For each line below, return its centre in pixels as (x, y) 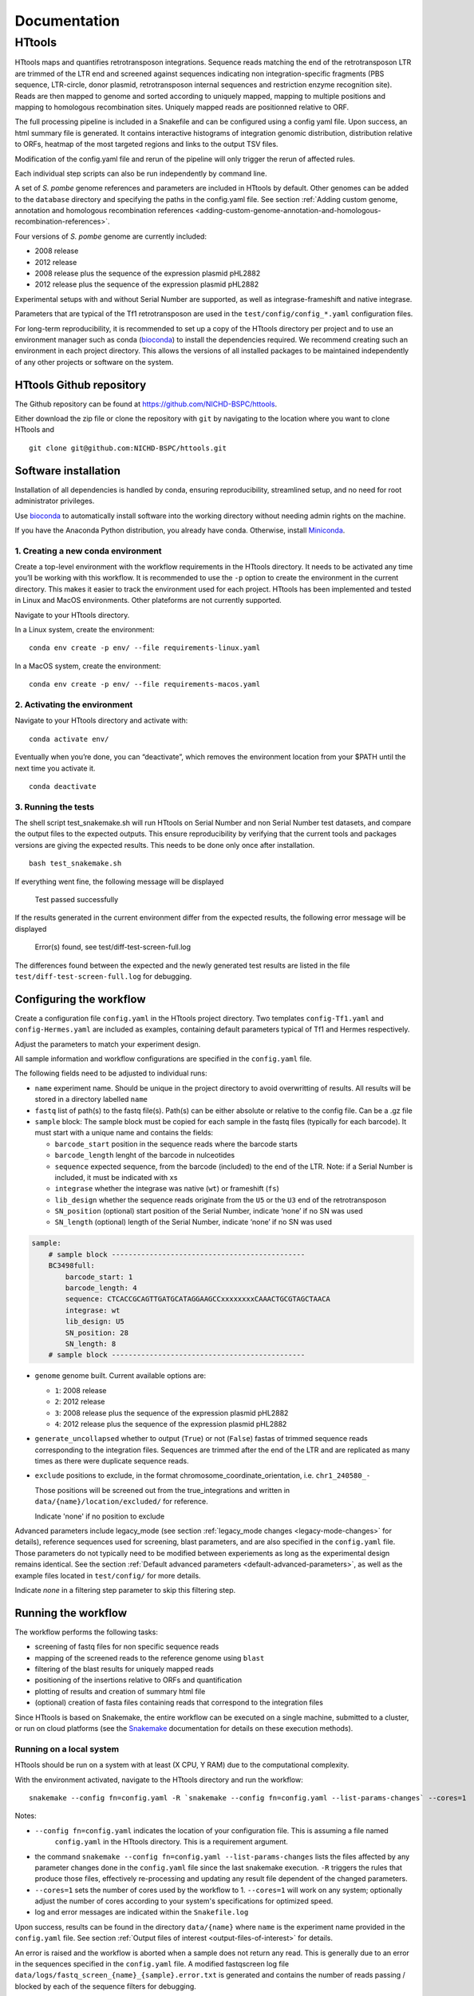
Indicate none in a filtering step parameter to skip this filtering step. (125, 1590)
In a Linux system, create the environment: (85, 630)
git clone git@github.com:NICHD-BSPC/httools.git (128, 448)
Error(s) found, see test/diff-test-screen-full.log (113, 947)
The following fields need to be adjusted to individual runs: (111, 1073)
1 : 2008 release (81, 1390)
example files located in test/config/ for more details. (108, 1575)
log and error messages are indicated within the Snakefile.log (142, 1912)
